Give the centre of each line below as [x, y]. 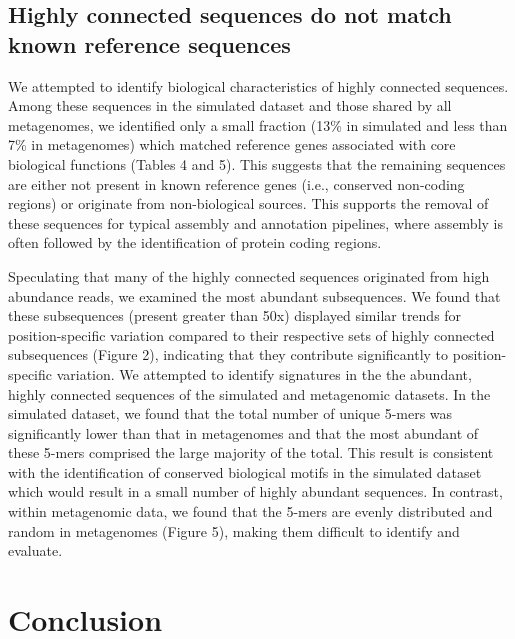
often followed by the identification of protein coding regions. [195, 242]
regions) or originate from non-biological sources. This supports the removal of [248, 203]
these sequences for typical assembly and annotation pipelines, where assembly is [256, 222]
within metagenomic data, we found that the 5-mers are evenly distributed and [250, 511]
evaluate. [35, 550]
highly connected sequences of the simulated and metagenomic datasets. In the [249, 393]
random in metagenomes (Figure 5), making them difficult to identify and [234, 530]
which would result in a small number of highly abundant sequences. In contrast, [255, 491]
